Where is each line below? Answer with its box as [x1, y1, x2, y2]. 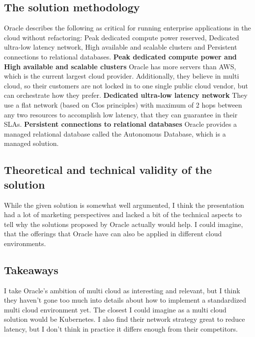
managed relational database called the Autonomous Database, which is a [4, 128, 226, 139]
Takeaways [4, 262, 58, 277]
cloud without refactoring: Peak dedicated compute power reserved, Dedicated [4, 32, 239, 42]
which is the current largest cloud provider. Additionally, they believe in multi [4, 71, 239, 81]
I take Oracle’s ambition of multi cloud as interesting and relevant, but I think [4, 285, 240, 295]
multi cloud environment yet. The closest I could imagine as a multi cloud [4, 304, 227, 314]
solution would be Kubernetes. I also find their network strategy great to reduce [4, 314, 245, 324]
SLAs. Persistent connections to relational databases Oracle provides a [4, 119, 237, 129]
